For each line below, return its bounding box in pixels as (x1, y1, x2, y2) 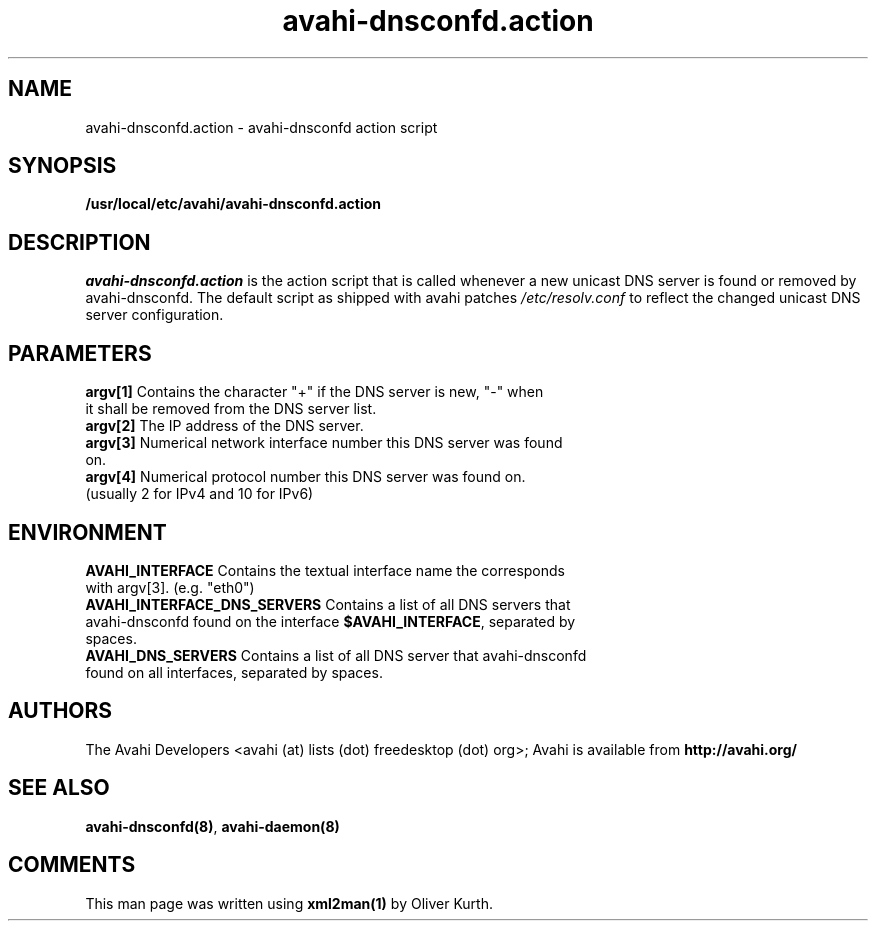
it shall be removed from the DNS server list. (85, 400, 377, 418)
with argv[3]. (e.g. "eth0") (85, 578, 255, 596)
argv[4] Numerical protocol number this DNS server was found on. (85, 468, 526, 486)
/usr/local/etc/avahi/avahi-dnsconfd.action (85, 195, 382, 213)
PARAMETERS (8, 340, 152, 366)
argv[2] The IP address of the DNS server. (85, 417, 364, 435)
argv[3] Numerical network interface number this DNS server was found (85, 434, 563, 452)
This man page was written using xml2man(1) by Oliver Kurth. (85, 894, 493, 912)
